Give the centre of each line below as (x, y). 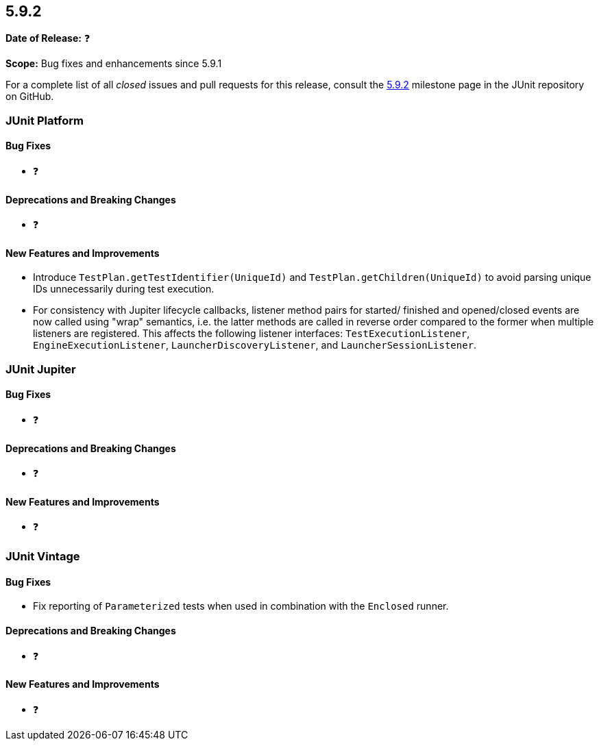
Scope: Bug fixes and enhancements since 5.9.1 (114, 64)
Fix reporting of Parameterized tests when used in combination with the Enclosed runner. (241, 606)
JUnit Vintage (43, 557)
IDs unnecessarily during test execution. (124, 289)
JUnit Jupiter (41, 369)
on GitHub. (30, 97)
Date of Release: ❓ (48, 38)
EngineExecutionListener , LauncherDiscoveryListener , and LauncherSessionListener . (255, 345)
